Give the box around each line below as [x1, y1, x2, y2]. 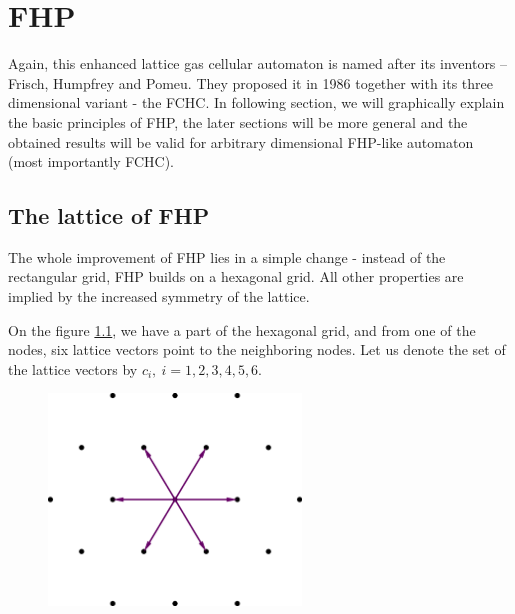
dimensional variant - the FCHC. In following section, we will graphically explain [8, 92, 505, 113]
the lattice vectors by [8, 358, 138, 379]
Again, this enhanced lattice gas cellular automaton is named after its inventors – [8, 53, 508, 74]
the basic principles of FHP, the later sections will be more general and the [8, 111, 468, 132]
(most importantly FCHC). [8, 151, 174, 172]
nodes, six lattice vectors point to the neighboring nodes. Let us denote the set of [8, 339, 506, 360]
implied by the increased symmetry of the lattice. [8, 286, 310, 307]
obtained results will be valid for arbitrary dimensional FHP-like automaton [8, 131, 474, 152]
